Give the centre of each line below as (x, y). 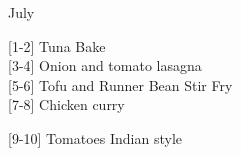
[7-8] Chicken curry (66, 104)
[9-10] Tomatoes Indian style (95, 137)
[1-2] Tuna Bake (57, 45)
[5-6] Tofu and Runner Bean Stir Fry (120, 84)
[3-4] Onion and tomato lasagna (105, 65)
